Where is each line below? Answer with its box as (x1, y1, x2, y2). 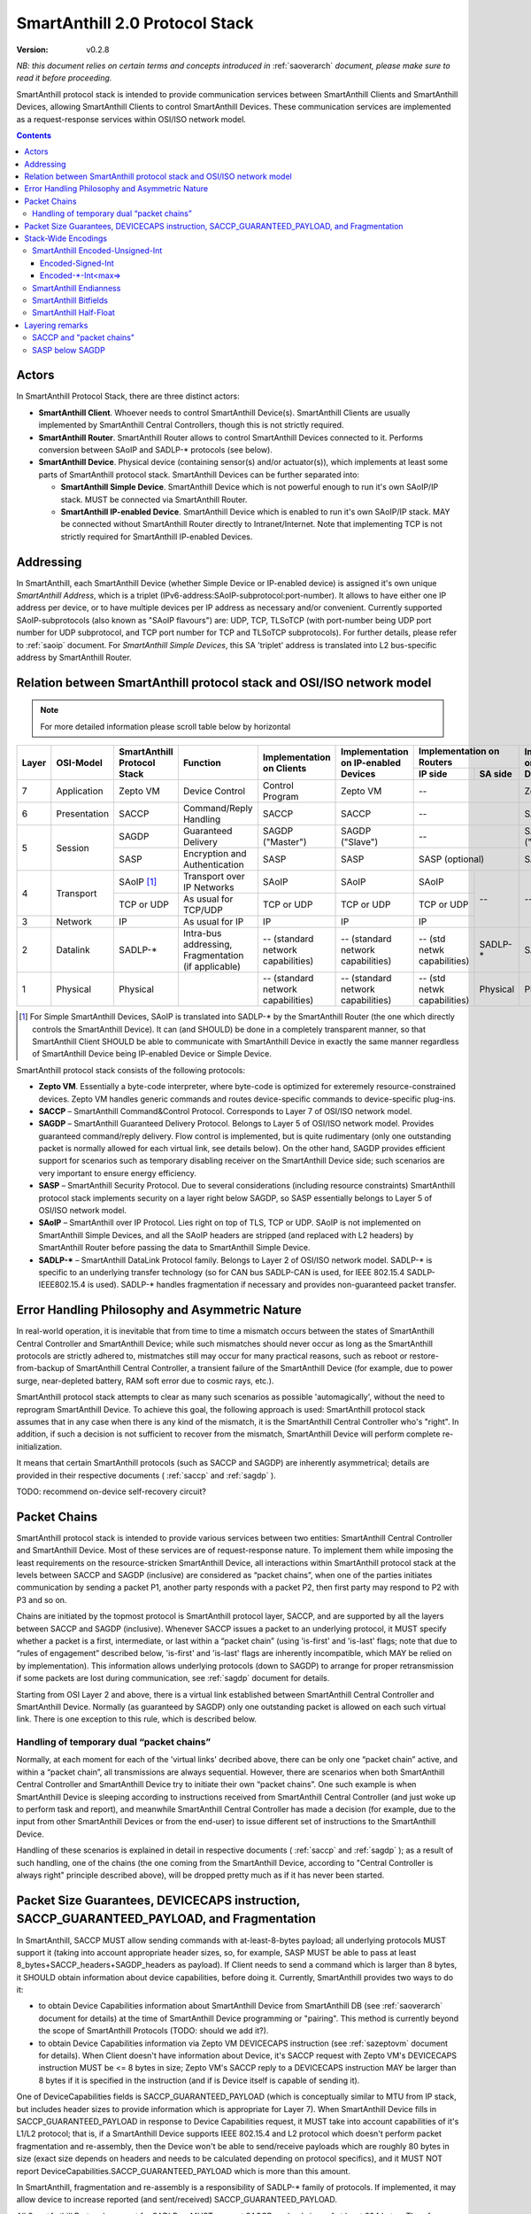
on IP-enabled (341, 756, 402, 769)
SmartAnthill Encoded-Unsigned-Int (32, 245, 163, 256)
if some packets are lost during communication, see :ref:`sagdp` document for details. (16, 1673, 330, 1684)
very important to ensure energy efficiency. (38, 1167, 196, 1178)
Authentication (182, 859, 244, 871)
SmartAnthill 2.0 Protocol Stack (16, 13, 254, 33)
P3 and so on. (16, 1594, 67, 1605)
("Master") (262, 836, 307, 848)
